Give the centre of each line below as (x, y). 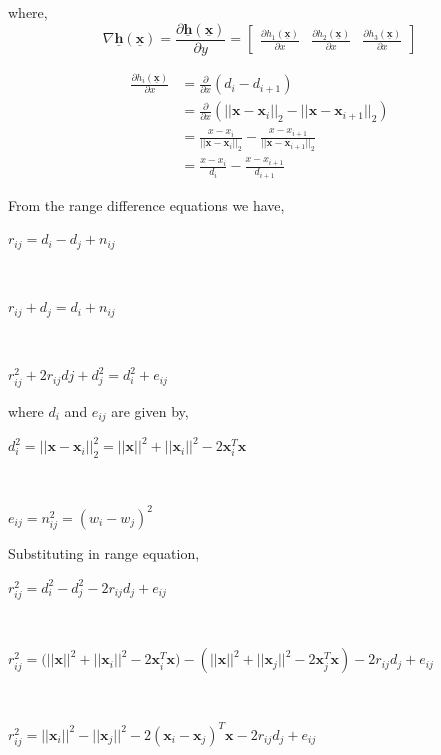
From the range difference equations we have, (146, 204)
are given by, (150, 410)
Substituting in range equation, (104, 553)
